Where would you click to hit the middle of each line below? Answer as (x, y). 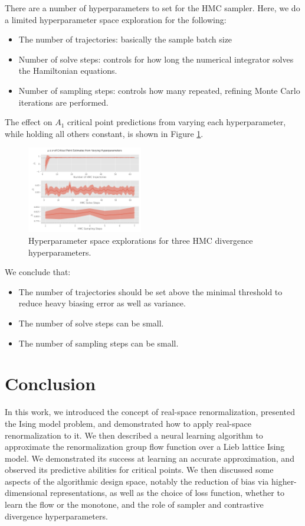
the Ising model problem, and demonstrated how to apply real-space (128, 423)
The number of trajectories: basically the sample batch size (125, 39)
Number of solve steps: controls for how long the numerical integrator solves (156, 59)
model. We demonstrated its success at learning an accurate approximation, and (150, 458)
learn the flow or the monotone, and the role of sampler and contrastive (134, 504)
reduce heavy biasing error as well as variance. (102, 303)
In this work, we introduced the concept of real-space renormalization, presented (150, 412)
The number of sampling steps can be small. (99, 343)
